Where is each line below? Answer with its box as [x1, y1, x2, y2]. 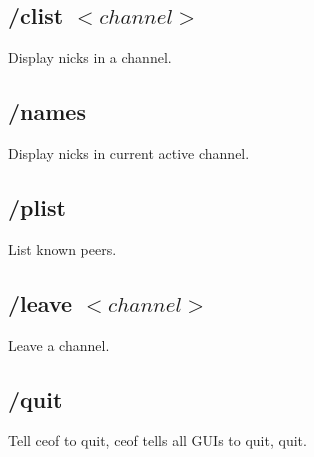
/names [8, 96, 86, 127]
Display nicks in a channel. [8, 47, 172, 68]
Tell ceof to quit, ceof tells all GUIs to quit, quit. [8, 430, 307, 451]
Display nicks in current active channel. [8, 143, 250, 163]
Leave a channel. [8, 334, 110, 355]
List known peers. [8, 238, 117, 259]
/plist [8, 191, 66, 222]
